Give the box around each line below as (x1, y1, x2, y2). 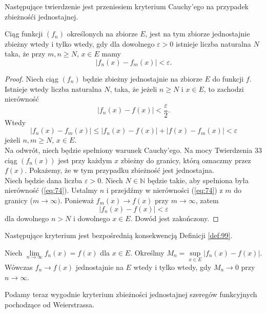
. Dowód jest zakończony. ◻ (130, 212, 219, 223)
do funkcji (212, 73, 244, 84)
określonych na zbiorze (67, 28, 138, 39)
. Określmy (130, 247, 165, 258)
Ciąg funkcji (5, 28, 43, 39)
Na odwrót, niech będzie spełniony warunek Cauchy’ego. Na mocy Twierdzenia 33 (5, 145, 262, 155)
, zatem (195, 194, 219, 205)
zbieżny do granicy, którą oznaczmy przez (120, 154, 251, 165)
